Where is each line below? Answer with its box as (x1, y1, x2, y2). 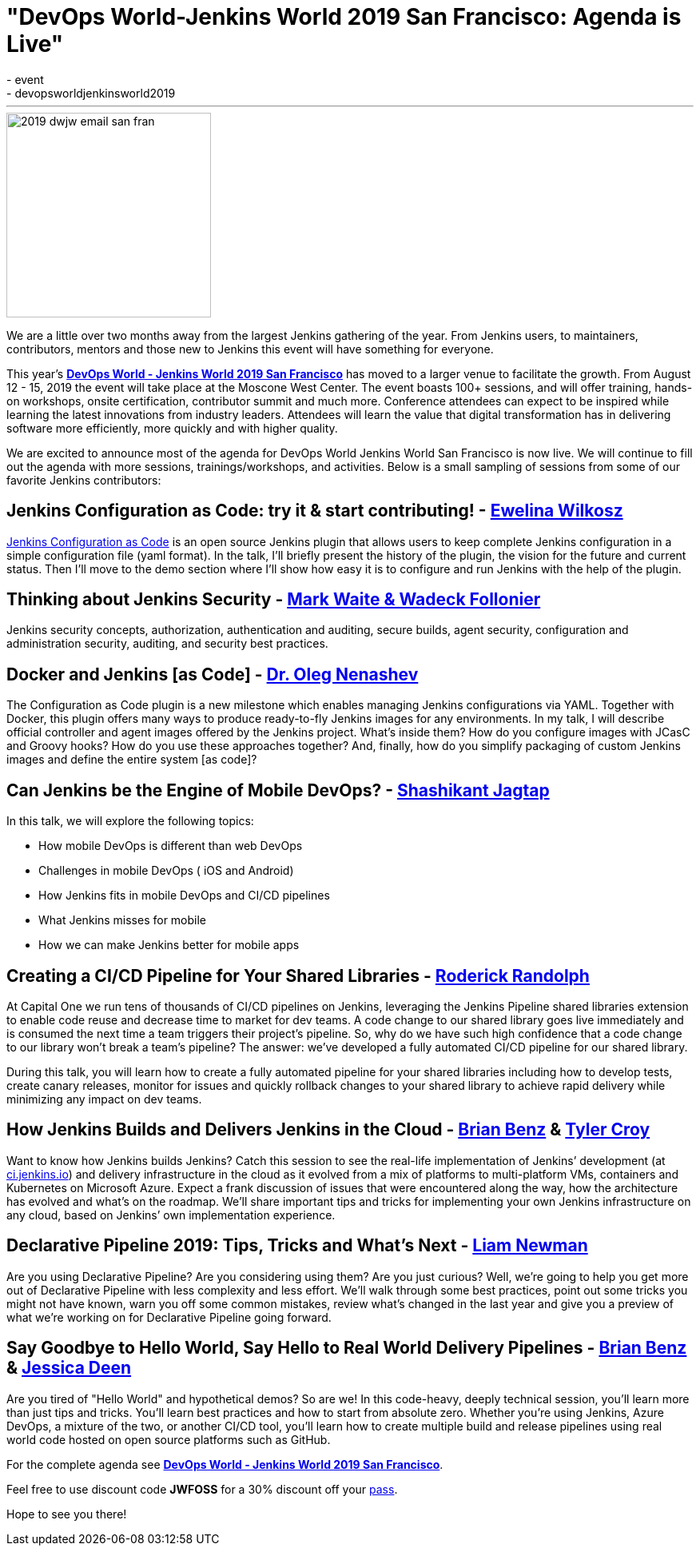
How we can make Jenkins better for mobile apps (38, 938, 300, 952)
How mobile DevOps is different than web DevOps (38, 839, 303, 853)
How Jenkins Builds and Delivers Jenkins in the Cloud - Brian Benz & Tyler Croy (6, 1119, 650, 1140)
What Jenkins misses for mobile (38, 913, 207, 928)
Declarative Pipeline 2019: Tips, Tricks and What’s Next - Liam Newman (6, 1235, 588, 1256)
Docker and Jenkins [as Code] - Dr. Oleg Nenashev (6, 664, 419, 684)
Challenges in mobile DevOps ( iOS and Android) (38, 864, 294, 878)
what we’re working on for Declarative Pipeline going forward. (6, 1310, 332, 1324)
